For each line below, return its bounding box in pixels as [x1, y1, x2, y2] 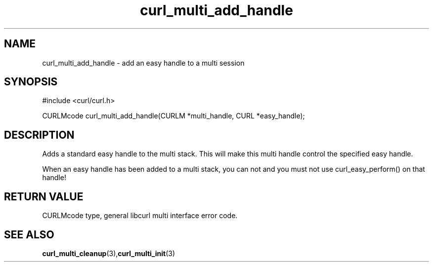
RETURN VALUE [4, 190, 84, 203]
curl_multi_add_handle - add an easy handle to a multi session [42, 58, 245, 67]
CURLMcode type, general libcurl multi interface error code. [42, 211, 238, 220]
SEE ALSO [4, 228, 54, 241]
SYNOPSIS [4, 76, 58, 88]
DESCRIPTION [4, 128, 75, 141]
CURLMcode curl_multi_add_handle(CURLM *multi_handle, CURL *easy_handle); [42, 112, 305, 120]
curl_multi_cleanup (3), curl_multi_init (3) [42, 249, 175, 258]
